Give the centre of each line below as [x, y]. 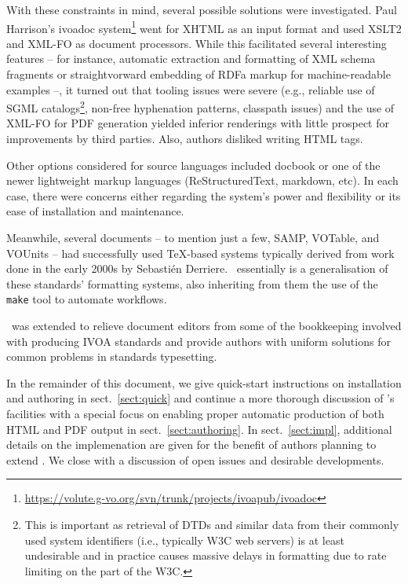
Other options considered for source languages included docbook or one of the [193, 165]
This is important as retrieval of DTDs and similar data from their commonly [212, 524]
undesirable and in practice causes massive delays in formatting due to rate [206, 555]
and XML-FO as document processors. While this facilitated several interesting [197, 43]
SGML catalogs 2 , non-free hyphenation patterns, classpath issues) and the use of [200, 107]
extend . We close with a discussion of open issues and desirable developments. [195, 459]
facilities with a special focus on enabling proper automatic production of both [195, 414]
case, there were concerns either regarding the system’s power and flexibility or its [204, 195]
